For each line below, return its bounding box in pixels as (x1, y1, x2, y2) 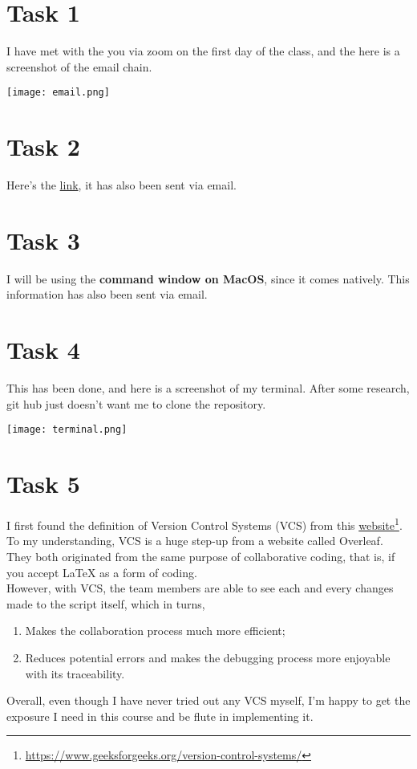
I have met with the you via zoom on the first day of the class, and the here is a (6, 43, 400, 59)
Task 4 (6, 333, 80, 366)
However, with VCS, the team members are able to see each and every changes (6, 580, 394, 596)
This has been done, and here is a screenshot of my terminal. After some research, (6, 380, 410, 397)
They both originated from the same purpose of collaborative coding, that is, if (6, 547, 395, 564)
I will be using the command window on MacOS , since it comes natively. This (6, 270, 410, 287)
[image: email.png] (6, 87, 110, 99)
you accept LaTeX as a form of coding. (6, 564, 197, 580)
